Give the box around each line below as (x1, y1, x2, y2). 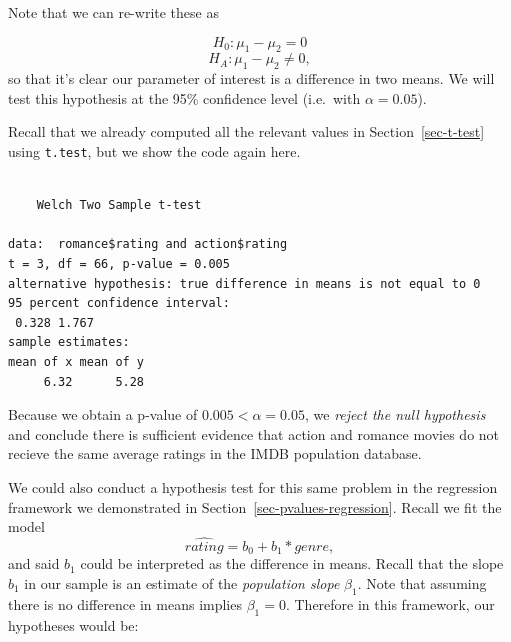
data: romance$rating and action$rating (8, 237, 288, 252)
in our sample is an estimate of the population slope (24, 572, 340, 593)
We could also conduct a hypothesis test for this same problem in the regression (8, 476, 498, 497)
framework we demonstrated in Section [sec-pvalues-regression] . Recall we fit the (8, 496, 502, 517)
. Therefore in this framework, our (285, 593, 495, 614)
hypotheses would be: (8, 614, 139, 635)
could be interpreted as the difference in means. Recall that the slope (80, 553, 504, 574)
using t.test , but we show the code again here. (8, 140, 301, 161)
